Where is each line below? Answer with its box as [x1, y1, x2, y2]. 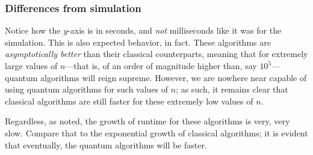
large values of [5, 59, 58, 71]
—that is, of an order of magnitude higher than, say [65, 59, 257, 71]
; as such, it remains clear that [176, 83, 288, 96]
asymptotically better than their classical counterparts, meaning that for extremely [5, 47, 308, 60]
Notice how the [5, 24, 61, 37]
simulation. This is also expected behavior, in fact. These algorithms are [5, 35, 271, 48]
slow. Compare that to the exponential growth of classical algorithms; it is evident [5, 126, 308, 139]
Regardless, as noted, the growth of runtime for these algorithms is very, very [5, 115, 290, 127]
